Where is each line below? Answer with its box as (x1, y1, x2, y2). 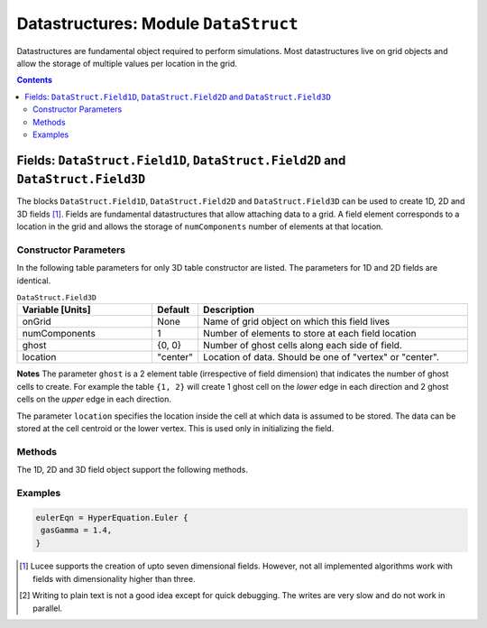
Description (203, 303, 255, 316)
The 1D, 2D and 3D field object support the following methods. (16, 465, 248, 476)
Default (157, 303, 189, 316)
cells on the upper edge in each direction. (16, 393, 171, 405)
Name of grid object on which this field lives (203, 316, 391, 328)
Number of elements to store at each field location (203, 328, 417, 340)
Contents (16, 75, 53, 86)
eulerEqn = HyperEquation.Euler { (35, 513, 188, 522)
